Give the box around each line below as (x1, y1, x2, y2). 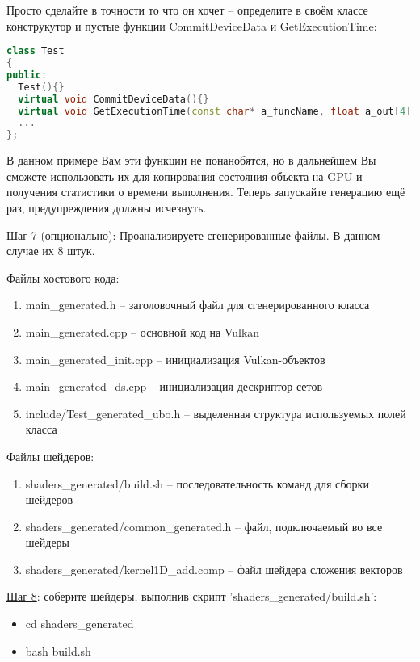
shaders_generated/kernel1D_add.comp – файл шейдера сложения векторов (25, 560, 403, 577)
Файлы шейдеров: (6, 447, 94, 464)
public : (6, 69, 48, 81)
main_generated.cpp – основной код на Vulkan (25, 323, 260, 340)
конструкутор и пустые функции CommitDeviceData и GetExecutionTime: (6, 17, 377, 34)
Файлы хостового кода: (6, 269, 120, 286)
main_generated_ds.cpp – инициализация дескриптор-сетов (25, 378, 323, 395)
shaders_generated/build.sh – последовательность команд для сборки (25, 475, 369, 492)
